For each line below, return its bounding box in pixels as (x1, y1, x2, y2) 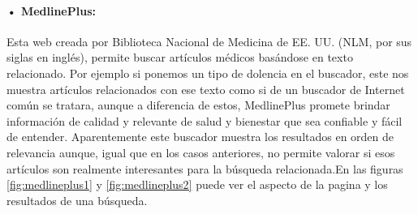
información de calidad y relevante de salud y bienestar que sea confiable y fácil (6, 112, 403, 129)
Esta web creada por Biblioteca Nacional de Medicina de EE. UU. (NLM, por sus (6, 32, 412, 49)
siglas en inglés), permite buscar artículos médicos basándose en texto (6, 49, 353, 66)
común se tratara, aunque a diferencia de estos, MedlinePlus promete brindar (6, 96, 390, 113)
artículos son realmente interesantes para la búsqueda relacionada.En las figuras (6, 160, 403, 177)
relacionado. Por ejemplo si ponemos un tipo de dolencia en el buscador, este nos (6, 64, 409, 81)
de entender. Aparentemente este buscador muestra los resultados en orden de (6, 128, 394, 145)
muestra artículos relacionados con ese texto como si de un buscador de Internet (6, 80, 405, 97)
